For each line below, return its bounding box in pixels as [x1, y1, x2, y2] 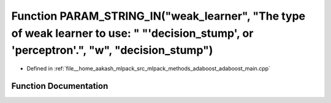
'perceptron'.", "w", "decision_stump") [11, 44, 213, 58]
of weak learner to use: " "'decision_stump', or [11, 26, 254, 40]
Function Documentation [11, 80, 108, 91]
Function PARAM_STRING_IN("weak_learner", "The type [11, 9, 306, 23]
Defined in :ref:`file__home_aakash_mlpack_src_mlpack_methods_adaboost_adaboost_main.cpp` [26, 65, 271, 72]
